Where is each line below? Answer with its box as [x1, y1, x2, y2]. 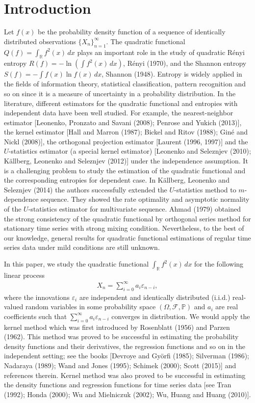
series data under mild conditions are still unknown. [4, 242, 160, 252]
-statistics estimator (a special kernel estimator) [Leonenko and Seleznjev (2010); [8, 146, 251, 156]
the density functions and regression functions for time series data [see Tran [4, 379, 231, 390]
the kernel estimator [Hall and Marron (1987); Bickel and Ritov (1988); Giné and [4, 127, 248, 137]
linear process [4, 269, 45, 280]
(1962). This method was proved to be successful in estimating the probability [4, 331, 239, 342]
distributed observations [4, 36, 76, 46]
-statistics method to [174, 184, 236, 194]
